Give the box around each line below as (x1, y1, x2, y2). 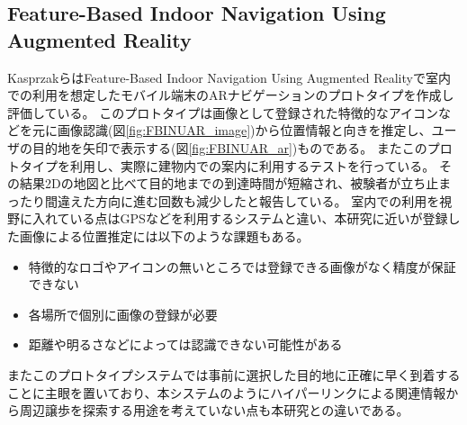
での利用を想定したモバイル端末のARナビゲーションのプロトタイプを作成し (7, 86, 454, 104)
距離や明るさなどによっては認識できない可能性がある (28, 335, 343, 354)
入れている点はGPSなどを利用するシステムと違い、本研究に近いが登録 (31, 209, 448, 228)
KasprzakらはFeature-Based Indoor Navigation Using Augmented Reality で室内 (7, 68, 451, 86)
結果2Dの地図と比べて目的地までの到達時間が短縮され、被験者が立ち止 (19, 174, 439, 193)
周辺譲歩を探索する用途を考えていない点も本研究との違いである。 (19, 401, 409, 420)
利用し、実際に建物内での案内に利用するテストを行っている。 (69, 156, 436, 175)
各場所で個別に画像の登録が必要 (28, 304, 218, 323)
